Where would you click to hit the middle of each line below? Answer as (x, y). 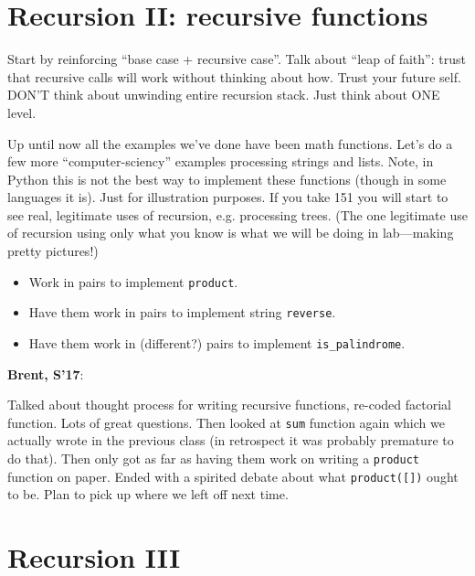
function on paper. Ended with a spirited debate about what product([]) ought (233, 476)
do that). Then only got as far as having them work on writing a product (213, 459)
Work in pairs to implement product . (133, 281)
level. (22, 112)
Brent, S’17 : (46, 373)
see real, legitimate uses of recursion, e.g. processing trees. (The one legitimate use (237, 214)
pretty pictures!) (53, 251)
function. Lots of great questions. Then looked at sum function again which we (226, 422)
